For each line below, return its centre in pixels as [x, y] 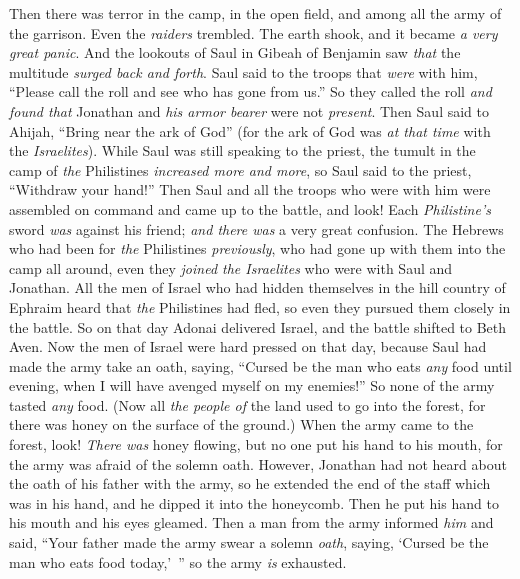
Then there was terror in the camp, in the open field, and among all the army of [255, 13]
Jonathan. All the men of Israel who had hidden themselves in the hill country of [257, 287]
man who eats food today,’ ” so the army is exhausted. [178, 561]
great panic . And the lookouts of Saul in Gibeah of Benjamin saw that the [235, 52]
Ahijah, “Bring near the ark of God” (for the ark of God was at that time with [250, 130]
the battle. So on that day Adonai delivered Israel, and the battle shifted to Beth [258, 326]
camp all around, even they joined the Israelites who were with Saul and [231, 267]
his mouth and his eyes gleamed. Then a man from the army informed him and [251, 522]
